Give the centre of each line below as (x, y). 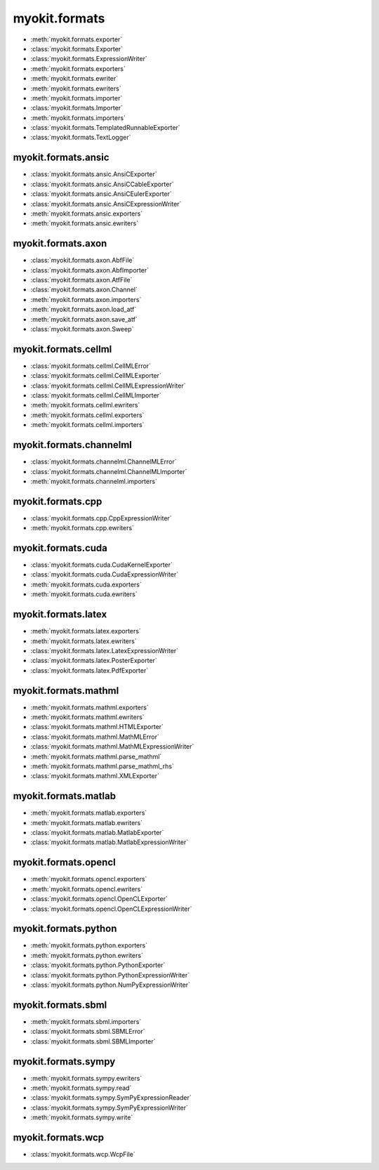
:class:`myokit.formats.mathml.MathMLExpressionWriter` (112, 747)
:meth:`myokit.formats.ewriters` (76, 88)
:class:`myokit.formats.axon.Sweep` (82, 329)
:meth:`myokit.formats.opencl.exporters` (89, 879)
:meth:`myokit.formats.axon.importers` (86, 299)
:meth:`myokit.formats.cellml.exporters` (87, 415)
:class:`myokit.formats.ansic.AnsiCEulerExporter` (101, 194)
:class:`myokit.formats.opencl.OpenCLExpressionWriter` (111, 909)
